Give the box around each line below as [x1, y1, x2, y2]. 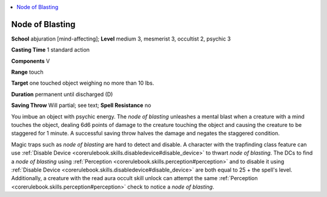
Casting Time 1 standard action [11, 46, 90, 54]
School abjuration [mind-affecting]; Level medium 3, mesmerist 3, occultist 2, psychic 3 [11, 35, 231, 42]
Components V [11, 57, 50, 65]
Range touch [11, 68, 44, 76]
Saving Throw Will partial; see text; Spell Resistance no [11, 102, 151, 109]
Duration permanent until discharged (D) [11, 91, 113, 98]
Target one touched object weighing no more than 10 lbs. [11, 79, 154, 87]
